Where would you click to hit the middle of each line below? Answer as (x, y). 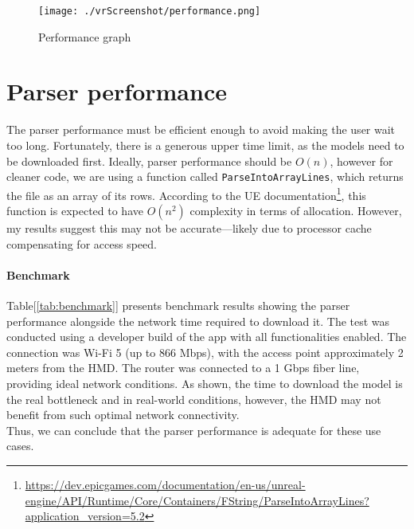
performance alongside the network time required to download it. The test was (198, 321)
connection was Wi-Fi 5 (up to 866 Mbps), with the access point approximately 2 (205, 352)
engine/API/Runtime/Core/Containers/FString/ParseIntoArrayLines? (197, 500)
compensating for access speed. (82, 243)
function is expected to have (75, 211)
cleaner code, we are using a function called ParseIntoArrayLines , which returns (205, 176)
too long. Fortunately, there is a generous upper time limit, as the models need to (205, 145)
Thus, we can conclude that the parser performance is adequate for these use (194, 430)
